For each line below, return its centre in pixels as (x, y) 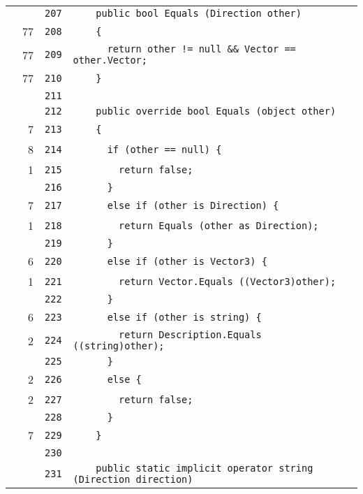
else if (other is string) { (184, 317)
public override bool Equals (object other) (216, 111)
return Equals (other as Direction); (219, 225)
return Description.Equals (190, 335)
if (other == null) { (164, 149)
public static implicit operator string (205, 468)
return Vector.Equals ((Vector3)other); (228, 281)
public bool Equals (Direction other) (199, 13)
